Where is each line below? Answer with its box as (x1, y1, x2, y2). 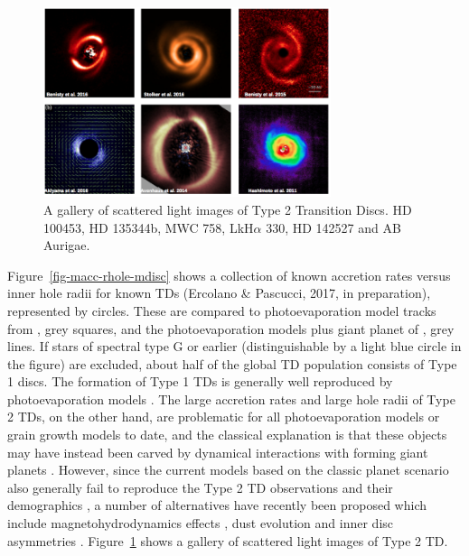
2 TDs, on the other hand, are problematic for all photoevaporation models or (7, 407, 440, 426)
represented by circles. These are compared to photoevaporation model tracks (7, 301, 436, 320)
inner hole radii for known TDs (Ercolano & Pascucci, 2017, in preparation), (7, 283, 431, 302)
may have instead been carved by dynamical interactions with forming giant (7, 442, 428, 461)
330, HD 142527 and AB (266, 218, 401, 236)
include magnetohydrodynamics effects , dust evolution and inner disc (7, 514, 394, 533)
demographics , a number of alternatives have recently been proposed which (7, 496, 427, 514)
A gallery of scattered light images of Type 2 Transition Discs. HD (43, 199, 412, 218)
